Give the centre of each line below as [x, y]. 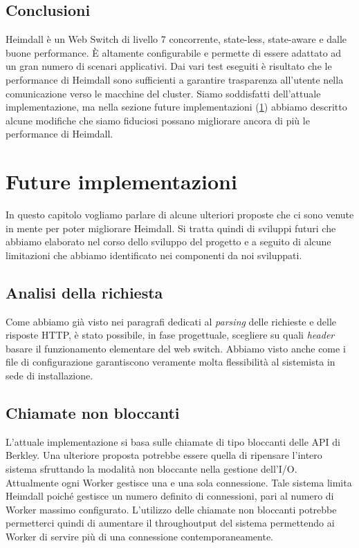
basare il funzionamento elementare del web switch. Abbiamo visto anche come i [176, 348]
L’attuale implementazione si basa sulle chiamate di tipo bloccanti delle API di [173, 441]
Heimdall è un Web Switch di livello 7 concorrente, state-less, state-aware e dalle [176, 39]
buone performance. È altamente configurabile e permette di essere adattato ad [174, 52]
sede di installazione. [49, 376]
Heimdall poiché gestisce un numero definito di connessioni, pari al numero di [170, 496]
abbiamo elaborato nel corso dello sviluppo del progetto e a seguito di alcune [168, 242]
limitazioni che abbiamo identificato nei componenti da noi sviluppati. [154, 255]
